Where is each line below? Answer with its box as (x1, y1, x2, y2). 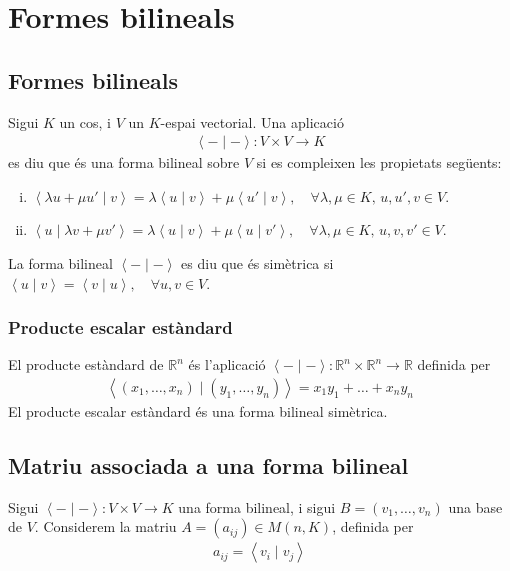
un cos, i (59, 111, 111, 132)
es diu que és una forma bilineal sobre (8, 152, 240, 173)
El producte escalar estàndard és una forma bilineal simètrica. (8, 401, 388, 422)
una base (448, 496, 503, 517)
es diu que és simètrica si (181, 252, 334, 273)
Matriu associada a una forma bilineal (8, 450, 409, 480)
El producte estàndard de (8, 354, 164, 375)
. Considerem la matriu (34, 516, 177, 537)
